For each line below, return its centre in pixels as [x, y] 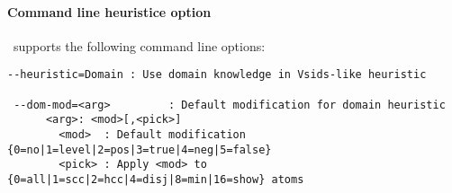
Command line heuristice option [109, 11]
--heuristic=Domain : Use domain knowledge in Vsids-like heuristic [217, 75]
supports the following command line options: [139, 45]
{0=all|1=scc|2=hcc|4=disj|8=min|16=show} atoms [156, 179]
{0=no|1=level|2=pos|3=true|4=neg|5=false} [140, 149]
